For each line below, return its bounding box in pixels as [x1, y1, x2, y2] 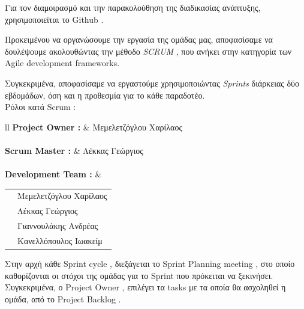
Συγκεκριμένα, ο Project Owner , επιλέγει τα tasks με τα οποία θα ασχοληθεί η [5, 281, 286, 293]
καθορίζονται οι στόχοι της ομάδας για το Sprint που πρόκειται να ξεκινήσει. [5, 269, 273, 281]
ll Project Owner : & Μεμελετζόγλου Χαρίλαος [5, 120, 182, 133]
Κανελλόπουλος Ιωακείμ [17, 234, 103, 246]
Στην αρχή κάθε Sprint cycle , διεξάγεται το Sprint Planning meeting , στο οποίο [5, 257, 295, 270]
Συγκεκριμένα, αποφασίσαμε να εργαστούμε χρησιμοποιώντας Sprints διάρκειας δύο [5, 76, 299, 89]
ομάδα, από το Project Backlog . [5, 292, 121, 305]
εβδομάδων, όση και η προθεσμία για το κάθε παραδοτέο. [5, 88, 205, 101]
